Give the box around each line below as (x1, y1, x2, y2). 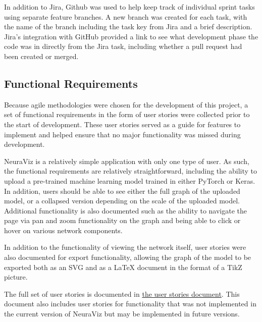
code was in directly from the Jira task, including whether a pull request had (4, 41, 242, 51)
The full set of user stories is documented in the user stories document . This (4, 288, 240, 299)
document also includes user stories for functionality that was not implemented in (4, 298, 256, 309)
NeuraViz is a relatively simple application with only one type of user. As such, (4, 155, 249, 166)
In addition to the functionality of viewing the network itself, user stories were (4, 242, 246, 252)
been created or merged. (4, 50, 79, 61)
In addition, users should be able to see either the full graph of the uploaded (4, 185, 240, 196)
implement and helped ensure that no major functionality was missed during (4, 129, 241, 139)
